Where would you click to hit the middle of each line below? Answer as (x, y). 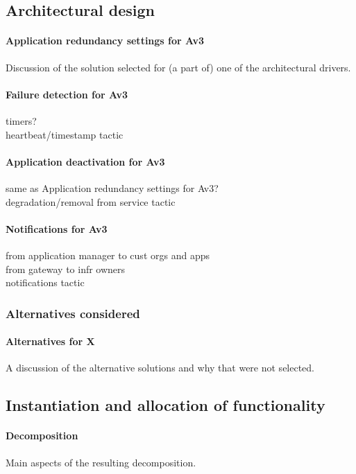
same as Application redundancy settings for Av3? (112, 187)
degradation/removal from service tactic (91, 201)
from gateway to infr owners (66, 269)
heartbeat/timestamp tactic (65, 134)
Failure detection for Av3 (67, 94)
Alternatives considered (73, 313)
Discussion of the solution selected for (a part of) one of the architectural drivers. (178, 67)
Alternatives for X (50, 341)
